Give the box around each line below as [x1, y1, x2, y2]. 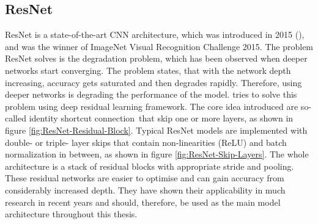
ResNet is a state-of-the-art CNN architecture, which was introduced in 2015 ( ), [5, 28, 305, 41]
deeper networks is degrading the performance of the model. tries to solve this [5, 88, 297, 101]
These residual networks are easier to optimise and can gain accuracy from [5, 172, 284, 184]
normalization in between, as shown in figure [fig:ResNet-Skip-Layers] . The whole [5, 148, 309, 161]
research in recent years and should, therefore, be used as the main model [5, 195, 281, 208]
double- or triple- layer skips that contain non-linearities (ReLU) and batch [5, 135, 287, 148]
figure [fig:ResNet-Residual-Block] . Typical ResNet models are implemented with [5, 123, 308, 136]
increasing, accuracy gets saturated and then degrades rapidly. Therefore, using [5, 76, 302, 89]
